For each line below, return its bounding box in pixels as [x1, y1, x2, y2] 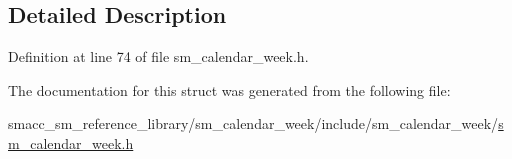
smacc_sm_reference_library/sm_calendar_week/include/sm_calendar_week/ [8, 113, 499, 134]
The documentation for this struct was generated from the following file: [8, 79, 451, 100]
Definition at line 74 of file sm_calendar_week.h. [8, 46, 309, 67]
